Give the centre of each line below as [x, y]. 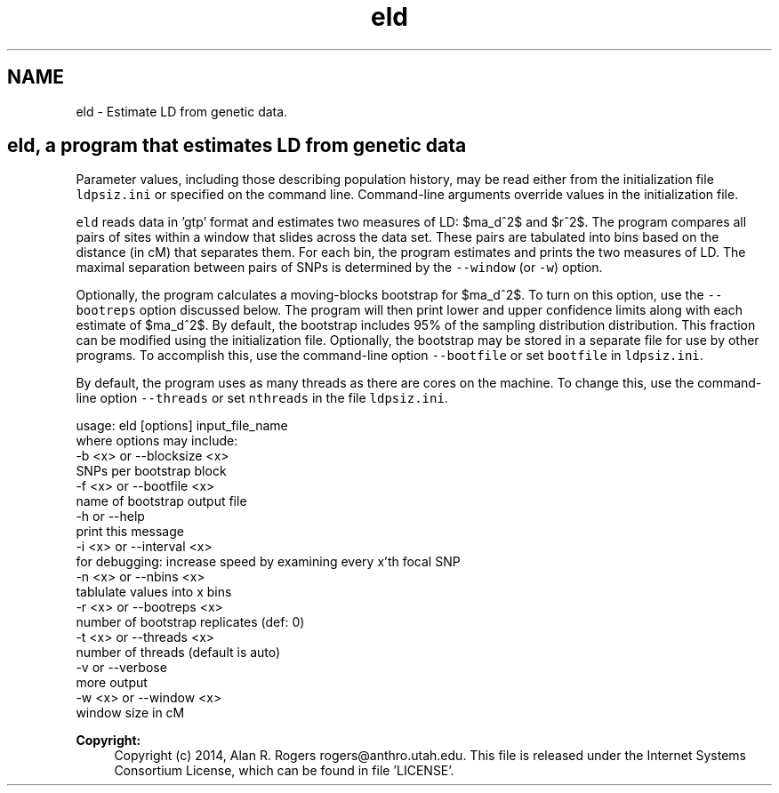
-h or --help [110, 517]
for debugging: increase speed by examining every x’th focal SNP [268, 562]
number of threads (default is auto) [178, 653]
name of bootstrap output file [161, 501]
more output [112, 683]
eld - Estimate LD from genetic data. [182, 111]
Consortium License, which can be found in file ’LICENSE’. [284, 771]
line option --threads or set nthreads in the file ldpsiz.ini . [262, 398]
